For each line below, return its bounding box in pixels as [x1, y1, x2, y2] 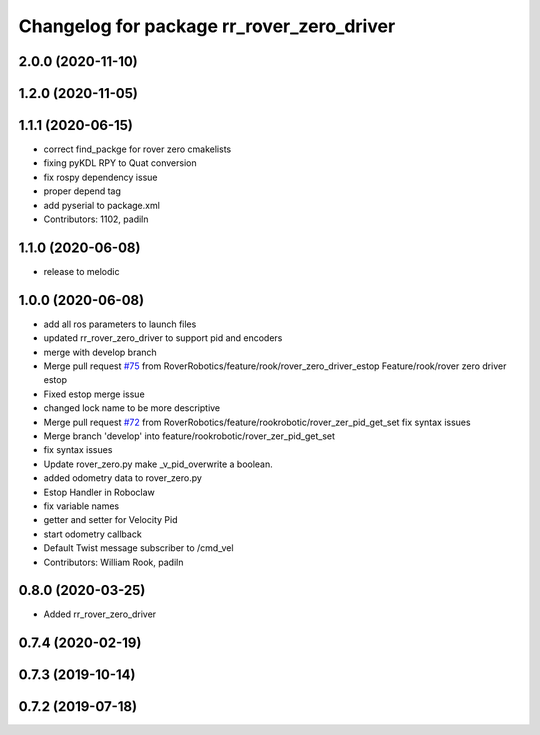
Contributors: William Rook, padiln [43, 556, 184, 568]
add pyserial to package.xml [43, 199, 160, 211]
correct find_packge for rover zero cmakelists [43, 143, 232, 155]
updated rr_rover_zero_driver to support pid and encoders [43, 332, 283, 344]
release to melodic [43, 265, 120, 277]
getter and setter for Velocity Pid [43, 514, 178, 526]
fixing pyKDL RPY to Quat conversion [43, 157, 197, 169]
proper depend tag [43, 185, 122, 197]
